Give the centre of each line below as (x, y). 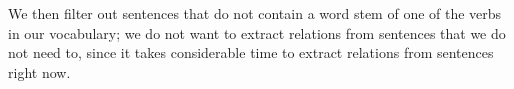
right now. (39, 71)
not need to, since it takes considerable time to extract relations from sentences (251, 52)
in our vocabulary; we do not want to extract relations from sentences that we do (257, 32)
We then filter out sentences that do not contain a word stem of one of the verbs (255, 13)
